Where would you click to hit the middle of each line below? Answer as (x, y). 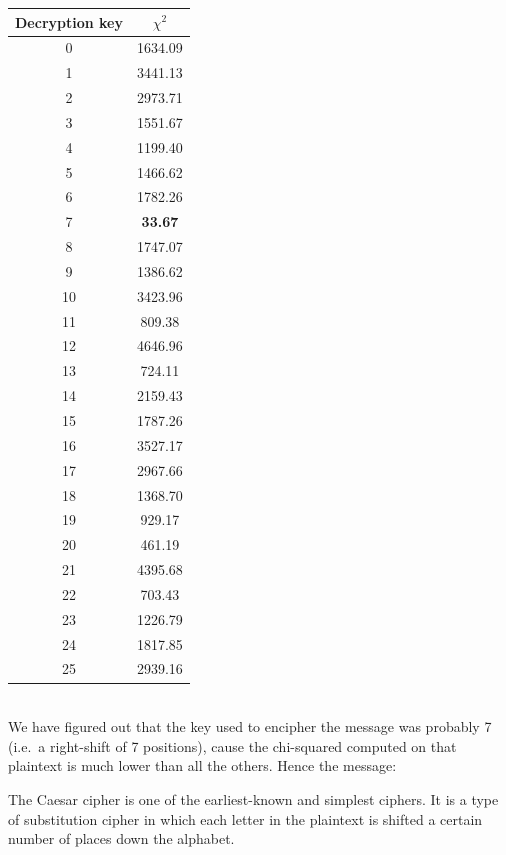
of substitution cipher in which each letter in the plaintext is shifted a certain (245, 818)
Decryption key (69, 21)
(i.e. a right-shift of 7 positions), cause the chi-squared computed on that (232, 745)
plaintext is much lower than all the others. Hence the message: (202, 765)
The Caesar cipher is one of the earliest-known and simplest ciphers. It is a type (253, 798)
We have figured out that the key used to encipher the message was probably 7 (250, 726)
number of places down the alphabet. (121, 838)
